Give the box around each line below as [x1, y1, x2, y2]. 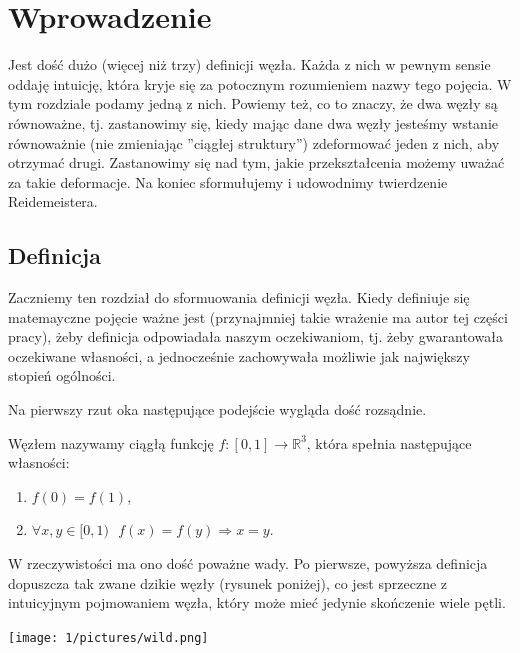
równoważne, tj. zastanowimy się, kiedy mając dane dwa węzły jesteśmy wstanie [8, 112, 498, 133]
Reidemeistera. [8, 191, 98, 212]
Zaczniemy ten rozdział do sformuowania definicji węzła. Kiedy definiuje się [8, 287, 470, 308]
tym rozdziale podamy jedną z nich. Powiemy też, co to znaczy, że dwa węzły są [8, 93, 498, 114]
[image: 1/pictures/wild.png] [8, 630, 209, 645]
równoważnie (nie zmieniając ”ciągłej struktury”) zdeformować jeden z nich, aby [8, 132, 500, 153]
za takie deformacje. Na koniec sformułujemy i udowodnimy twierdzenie [8, 171, 448, 192]
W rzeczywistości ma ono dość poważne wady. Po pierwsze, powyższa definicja [8, 553, 488, 574]
